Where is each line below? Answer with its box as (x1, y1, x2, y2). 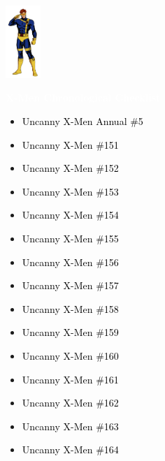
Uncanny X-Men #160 (22, 348, 119, 363)
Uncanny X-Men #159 (22, 325, 119, 339)
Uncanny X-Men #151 (22, 137, 119, 152)
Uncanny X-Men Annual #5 (22, 114, 143, 128)
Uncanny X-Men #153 (22, 184, 119, 198)
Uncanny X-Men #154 (22, 207, 119, 222)
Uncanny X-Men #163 (22, 418, 119, 433)
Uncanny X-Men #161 (22, 372, 119, 386)
